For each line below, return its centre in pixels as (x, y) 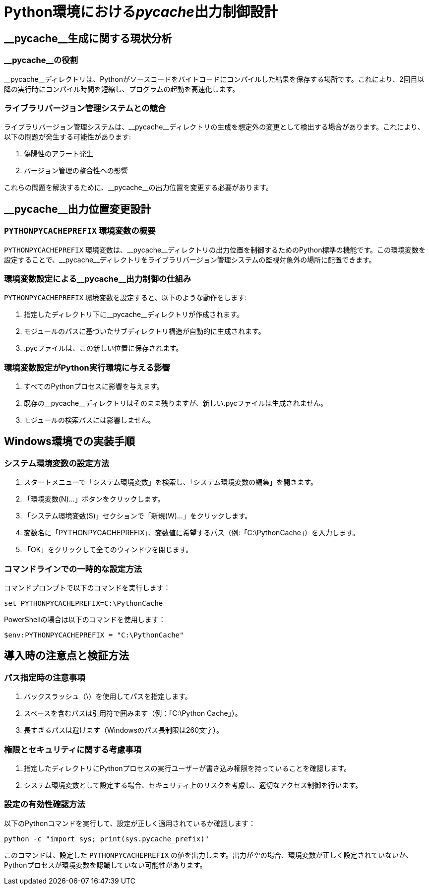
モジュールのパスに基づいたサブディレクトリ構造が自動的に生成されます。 (145, 331)
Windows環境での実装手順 (69, 442)
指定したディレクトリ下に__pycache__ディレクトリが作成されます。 (134, 315)
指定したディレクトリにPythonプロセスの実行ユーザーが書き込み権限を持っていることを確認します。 (187, 768)
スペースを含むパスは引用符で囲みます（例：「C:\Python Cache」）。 (133, 713)
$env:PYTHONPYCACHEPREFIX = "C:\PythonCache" (94, 635)
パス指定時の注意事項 (45, 677)
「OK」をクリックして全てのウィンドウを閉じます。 (108, 550)
